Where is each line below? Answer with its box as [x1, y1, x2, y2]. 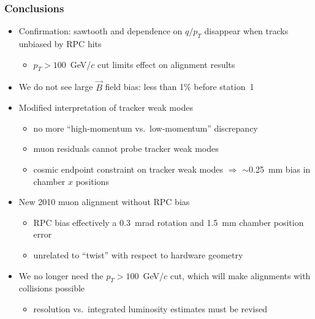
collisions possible [18, 282, 85, 295]
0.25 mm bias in [248, 163, 311, 175]
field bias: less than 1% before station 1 [105, 80, 254, 93]
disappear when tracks [204, 24, 289, 37]
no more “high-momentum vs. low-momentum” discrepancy [33, 121, 258, 134]
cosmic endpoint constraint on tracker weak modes [33, 163, 224, 175]
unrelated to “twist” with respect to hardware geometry [33, 248, 243, 261]
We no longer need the [18, 269, 104, 282]
